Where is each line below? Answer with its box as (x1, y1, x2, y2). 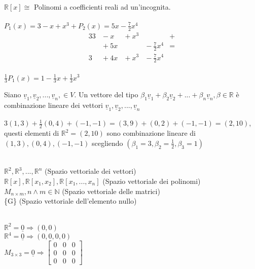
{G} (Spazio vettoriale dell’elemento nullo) (4, 196, 137, 206)
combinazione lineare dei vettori (4, 100, 103, 110)
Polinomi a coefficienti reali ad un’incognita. (33, 2, 171, 12)
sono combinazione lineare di (106, 128, 196, 138)
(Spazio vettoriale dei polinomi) (102, 175, 201, 186)
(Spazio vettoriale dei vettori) (44, 166, 136, 176)
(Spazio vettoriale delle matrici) (62, 185, 160, 196)
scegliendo (92, 137, 123, 148)
